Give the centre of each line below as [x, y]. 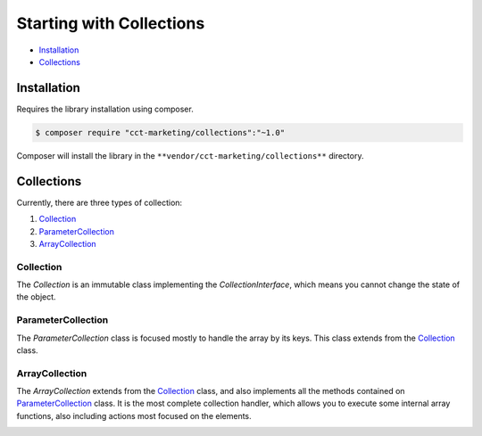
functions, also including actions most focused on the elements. [134, 415]
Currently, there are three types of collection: [100, 202]
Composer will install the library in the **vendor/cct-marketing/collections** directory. [190, 155]
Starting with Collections [111, 23]
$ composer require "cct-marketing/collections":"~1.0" [160, 132]
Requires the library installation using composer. [105, 109]
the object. [37, 297]
